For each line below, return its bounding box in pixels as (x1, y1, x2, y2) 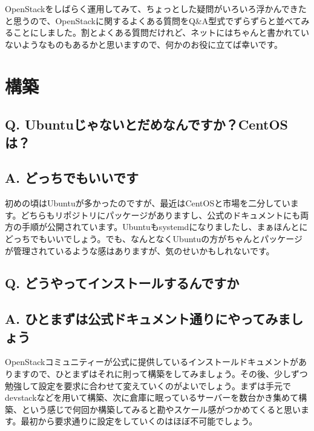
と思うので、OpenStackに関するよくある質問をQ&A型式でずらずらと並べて (5, 14, 301, 27)
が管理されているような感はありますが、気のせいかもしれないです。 (5, 244, 275, 257)
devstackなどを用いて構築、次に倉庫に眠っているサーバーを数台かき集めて (5, 391, 299, 404)
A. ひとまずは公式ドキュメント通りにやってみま (5, 309, 291, 328)
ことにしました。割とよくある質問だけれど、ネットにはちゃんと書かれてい (13, 26, 309, 39)
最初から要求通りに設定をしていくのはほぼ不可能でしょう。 (21, 415, 258, 427)
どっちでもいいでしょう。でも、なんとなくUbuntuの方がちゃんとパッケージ (5, 232, 303, 245)
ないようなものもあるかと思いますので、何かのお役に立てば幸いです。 (5, 38, 283, 50)
